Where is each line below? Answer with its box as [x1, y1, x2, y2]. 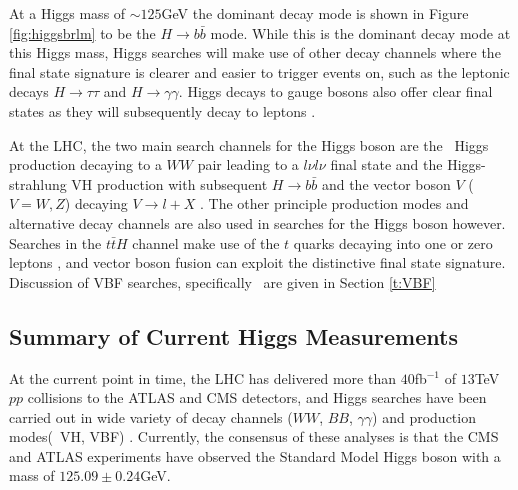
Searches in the [9, 232, 102, 253]
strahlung [9, 173, 67, 194]
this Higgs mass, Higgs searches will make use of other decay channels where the [9, 42, 501, 63]
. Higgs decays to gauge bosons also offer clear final [178, 81, 493, 102]
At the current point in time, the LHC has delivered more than [9, 367, 396, 388]
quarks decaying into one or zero [293, 232, 493, 253]
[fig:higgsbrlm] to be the [9, 22, 156, 43]
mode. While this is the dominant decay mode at [210, 22, 511, 43]
